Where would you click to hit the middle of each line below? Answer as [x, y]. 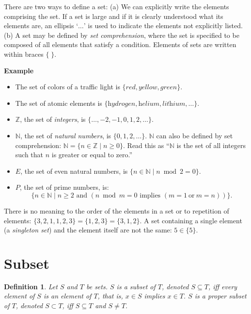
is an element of [67, 296]
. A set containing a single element [191, 220]
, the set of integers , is [53, 119]
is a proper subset [220, 296]
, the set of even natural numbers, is [74, 171]
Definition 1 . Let [31, 286]
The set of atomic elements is [59, 103]
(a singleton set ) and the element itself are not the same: [88, 230]
